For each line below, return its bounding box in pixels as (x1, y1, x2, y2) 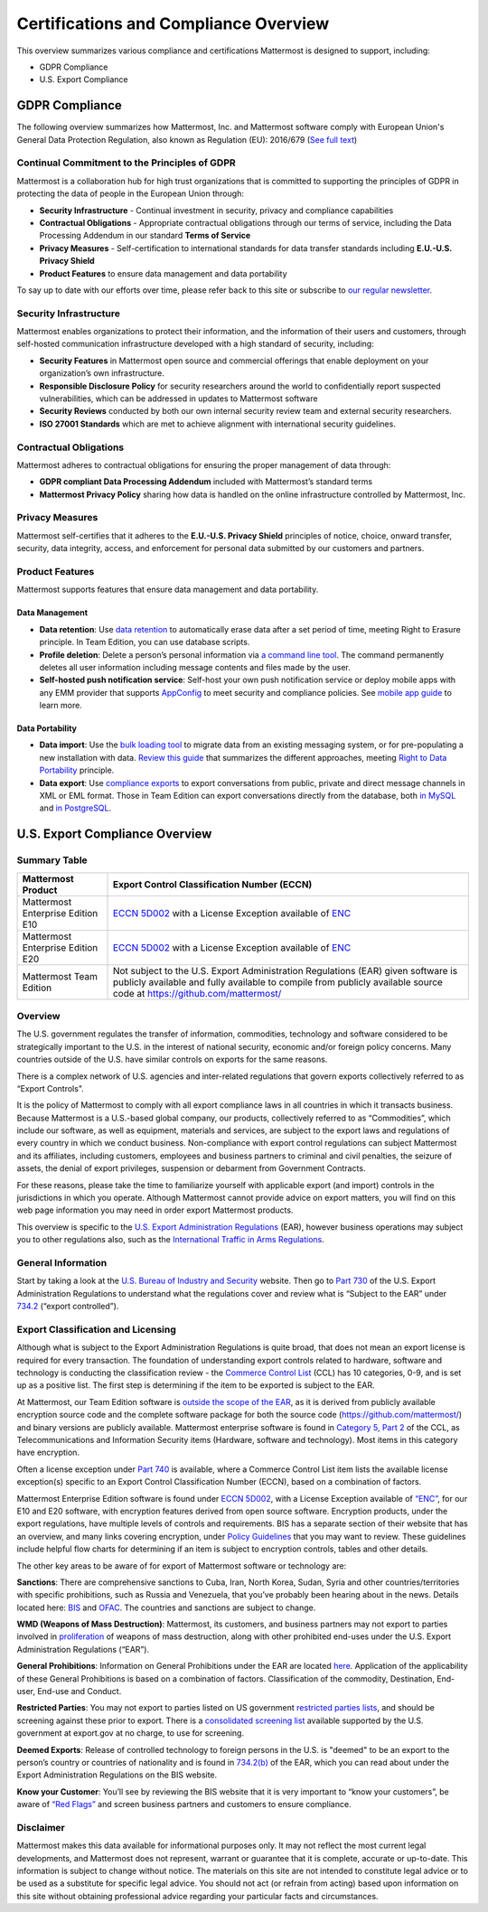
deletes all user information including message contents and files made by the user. (39, 661, 352, 672)
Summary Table (16, 854, 88, 867)
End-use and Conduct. (37, 1686, 122, 1697)
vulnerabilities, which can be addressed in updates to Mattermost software (39, 393, 318, 404)
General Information (16, 1256, 108, 1269)
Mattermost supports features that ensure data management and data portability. (16, 584, 319, 595)
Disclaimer (16, 1821, 65, 1833)
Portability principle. (39, 764, 115, 776)
